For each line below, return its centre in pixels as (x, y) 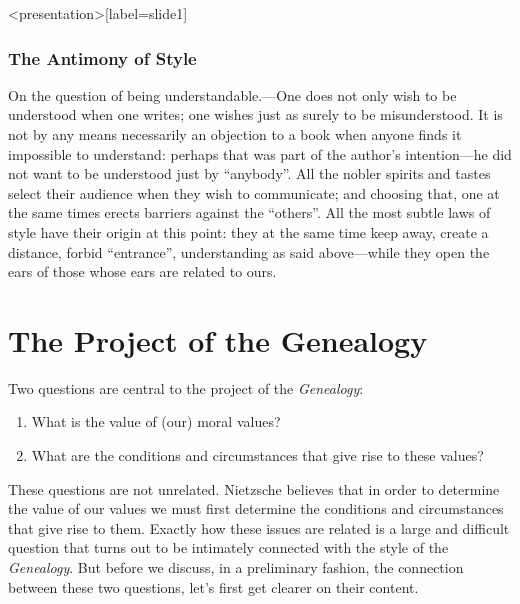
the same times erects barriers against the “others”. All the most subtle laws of (249, 212)
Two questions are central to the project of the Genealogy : (186, 387)
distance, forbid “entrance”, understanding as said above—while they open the (249, 251)
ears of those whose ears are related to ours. (142, 271)
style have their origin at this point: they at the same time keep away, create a (248, 231)
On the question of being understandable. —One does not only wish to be (232, 94)
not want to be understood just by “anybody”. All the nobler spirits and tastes (249, 173)
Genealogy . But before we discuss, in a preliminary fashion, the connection (236, 567)
